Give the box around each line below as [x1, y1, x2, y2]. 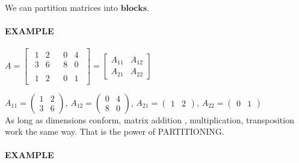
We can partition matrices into [5, 1, 118, 13]
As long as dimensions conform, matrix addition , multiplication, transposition [5, 113, 294, 126]
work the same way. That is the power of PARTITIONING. [5, 125, 224, 138]
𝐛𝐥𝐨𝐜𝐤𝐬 [120, 4, 147, 13]
